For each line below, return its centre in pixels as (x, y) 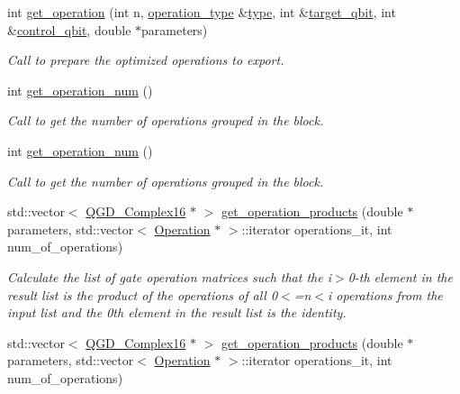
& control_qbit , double (69, 29)
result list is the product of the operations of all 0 (143, 294)
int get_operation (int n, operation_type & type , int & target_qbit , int (202, 12)
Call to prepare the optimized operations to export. (146, 60)
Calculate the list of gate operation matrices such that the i (169, 276)
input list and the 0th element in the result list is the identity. (177, 312)
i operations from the (385, 294)
